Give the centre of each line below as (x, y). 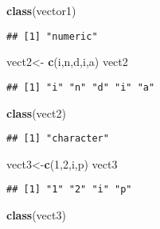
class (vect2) (36, 113)
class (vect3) (36, 215)
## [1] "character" (58, 139)
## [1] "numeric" (52, 36)
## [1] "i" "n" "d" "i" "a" (81, 87)
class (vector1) (41, 10)
